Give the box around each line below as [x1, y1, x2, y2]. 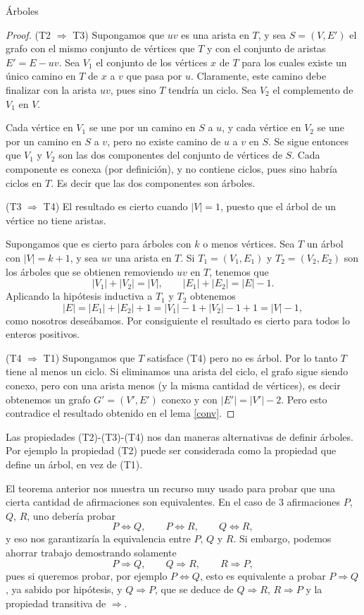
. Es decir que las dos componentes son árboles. [51, 175, 256, 190]
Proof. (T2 [6, 27, 51, 42]
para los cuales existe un [241, 54, 347, 69]
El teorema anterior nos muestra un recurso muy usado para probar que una [6, 480, 335, 495]
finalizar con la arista [6, 82, 97, 97]
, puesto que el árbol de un [220, 199, 337, 214]
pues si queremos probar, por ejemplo [6, 568, 168, 583]
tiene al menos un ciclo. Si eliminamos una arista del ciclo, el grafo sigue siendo [6, 364, 349, 379]
